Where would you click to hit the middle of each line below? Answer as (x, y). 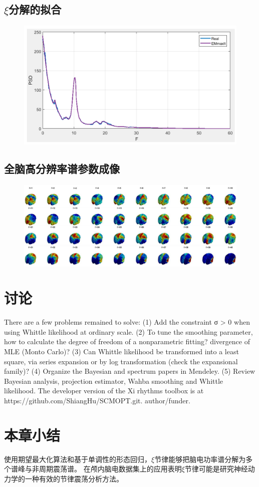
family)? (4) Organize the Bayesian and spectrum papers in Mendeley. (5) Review (130, 371)
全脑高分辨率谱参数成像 (62, 169)
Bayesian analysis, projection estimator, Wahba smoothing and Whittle (114, 381)
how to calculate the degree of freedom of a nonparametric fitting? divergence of (127, 341)
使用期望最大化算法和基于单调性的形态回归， (78, 459)
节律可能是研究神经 (216, 469)
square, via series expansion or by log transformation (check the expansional (121, 361)
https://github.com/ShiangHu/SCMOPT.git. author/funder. (97, 401)
